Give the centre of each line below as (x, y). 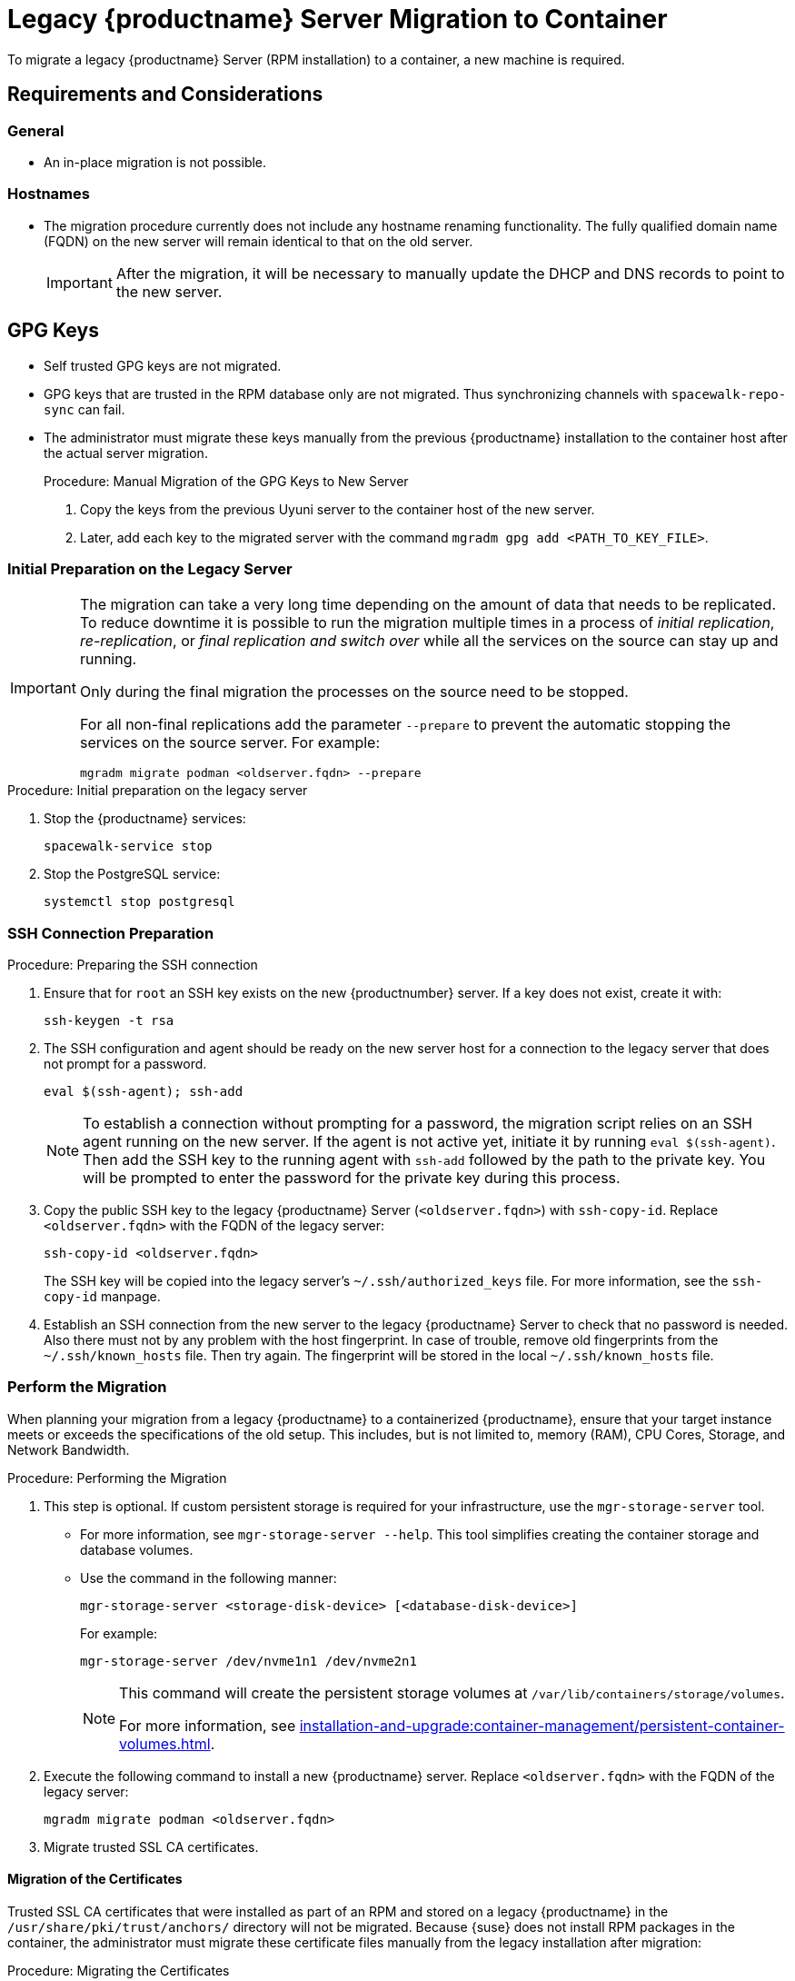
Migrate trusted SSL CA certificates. (151, 1847)
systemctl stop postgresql (139, 902)
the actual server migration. (126, 453)
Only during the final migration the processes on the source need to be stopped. (354, 692)
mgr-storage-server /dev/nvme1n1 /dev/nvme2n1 (248, 1661)
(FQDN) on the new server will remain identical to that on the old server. (258, 241)
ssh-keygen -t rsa (109, 1021)
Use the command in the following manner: (209, 1578)
